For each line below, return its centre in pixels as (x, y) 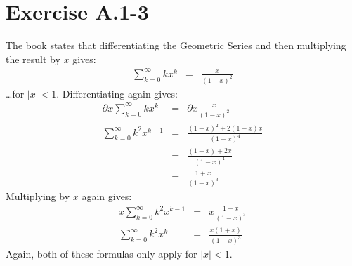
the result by (33, 59)
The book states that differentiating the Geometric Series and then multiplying (176, 45)
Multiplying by (38, 195)
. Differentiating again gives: (117, 93)
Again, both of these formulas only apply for (102, 254)
